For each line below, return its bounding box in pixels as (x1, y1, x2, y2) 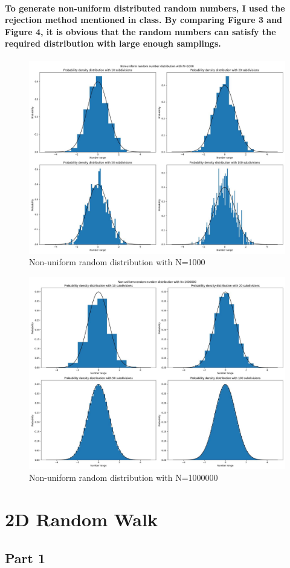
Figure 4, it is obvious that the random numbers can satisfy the (5, 25, 276, 38)
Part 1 (5, 548, 46, 567)
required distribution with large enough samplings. (5, 37, 221, 50)
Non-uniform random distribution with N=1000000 (29, 471, 218, 484)
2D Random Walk (5, 507, 158, 532)
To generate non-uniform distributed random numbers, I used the (5, 1, 285, 14)
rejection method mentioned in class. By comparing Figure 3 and (5, 13, 283, 26)
